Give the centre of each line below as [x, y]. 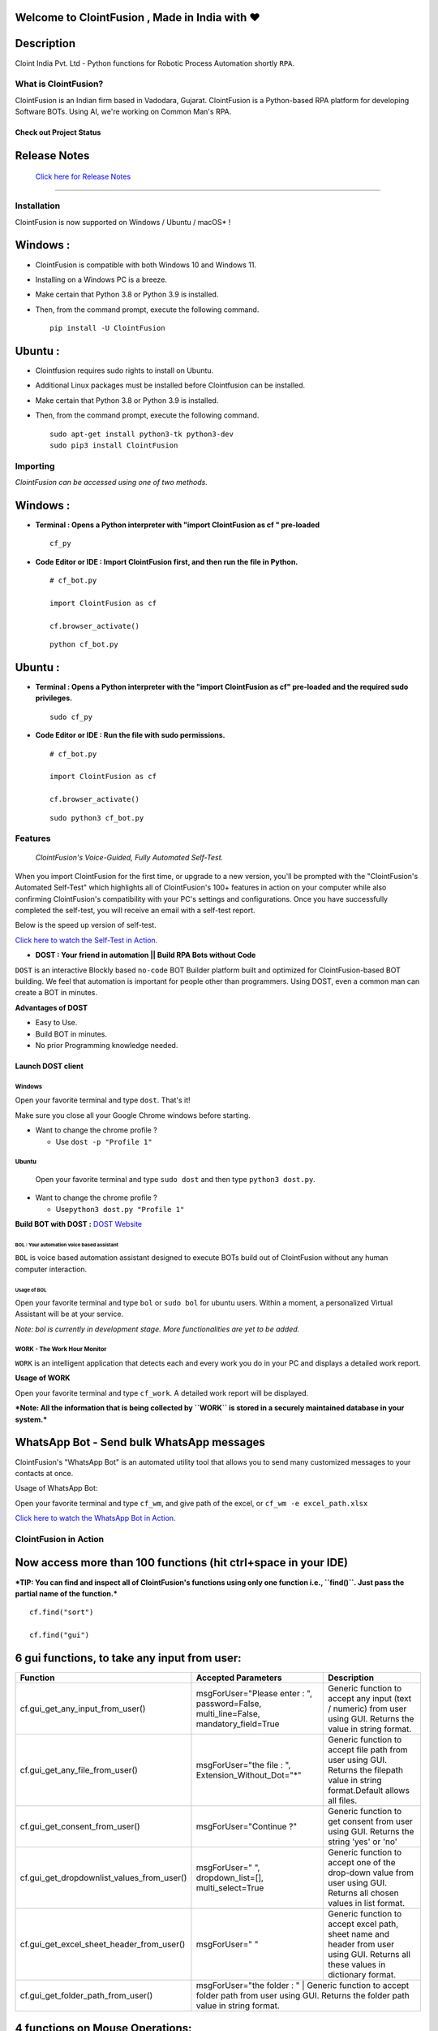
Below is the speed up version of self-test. [86, 925]
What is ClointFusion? [59, 84]
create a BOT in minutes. [56, 993]
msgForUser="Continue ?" [247, 1826]
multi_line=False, [228, 1714]
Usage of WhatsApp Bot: [56, 1488]
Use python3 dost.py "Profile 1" [120, 1209]
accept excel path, [363, 1924]
